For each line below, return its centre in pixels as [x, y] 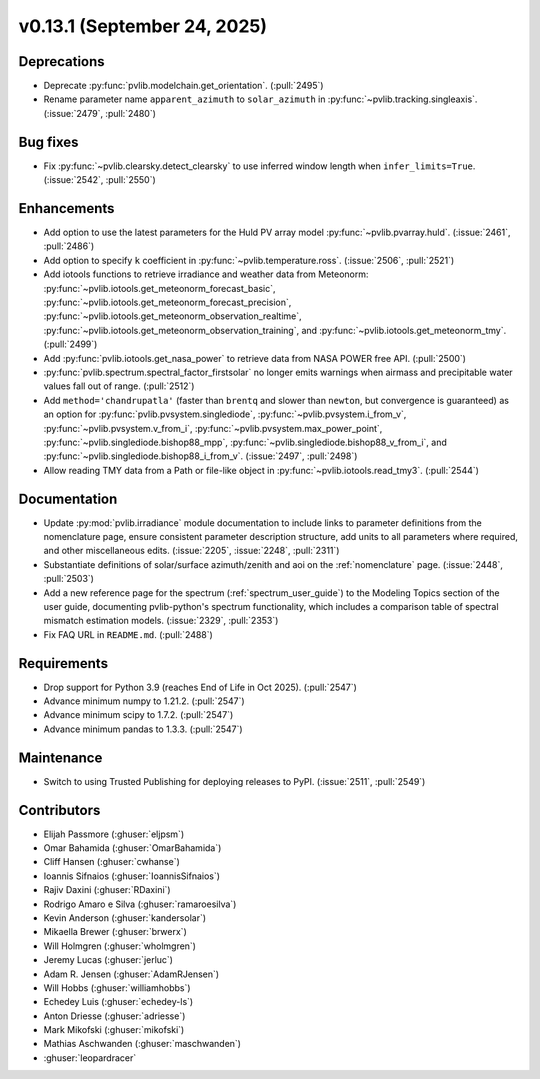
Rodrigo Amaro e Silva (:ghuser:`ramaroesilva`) [140, 904]
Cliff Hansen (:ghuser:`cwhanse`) [111, 862]
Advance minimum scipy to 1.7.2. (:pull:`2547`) [138, 715]
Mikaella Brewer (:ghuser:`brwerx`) [115, 932]
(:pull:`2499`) [70, 344]
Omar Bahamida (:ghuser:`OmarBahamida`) [132, 848]
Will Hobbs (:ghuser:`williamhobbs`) [117, 987]
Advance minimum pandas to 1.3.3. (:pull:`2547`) [143, 729]
